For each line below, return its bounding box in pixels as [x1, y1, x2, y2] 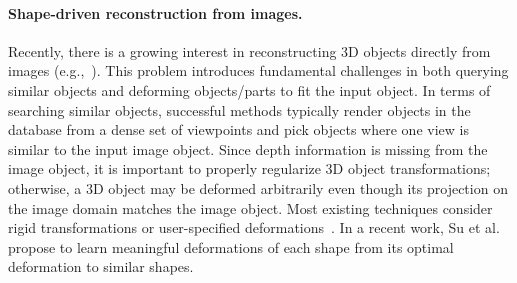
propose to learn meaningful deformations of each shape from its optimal [8, 236, 454, 257]
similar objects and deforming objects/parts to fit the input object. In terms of [8, 79, 491, 100]
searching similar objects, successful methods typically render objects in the [8, 99, 471, 120]
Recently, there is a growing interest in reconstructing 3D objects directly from [8, 40, 491, 61]
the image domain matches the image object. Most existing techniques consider [8, 197, 493, 218]
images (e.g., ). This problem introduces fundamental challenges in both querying [8, 60, 509, 81]
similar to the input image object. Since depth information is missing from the [8, 138, 488, 159]
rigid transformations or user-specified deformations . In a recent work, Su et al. [8, 217, 500, 238]
